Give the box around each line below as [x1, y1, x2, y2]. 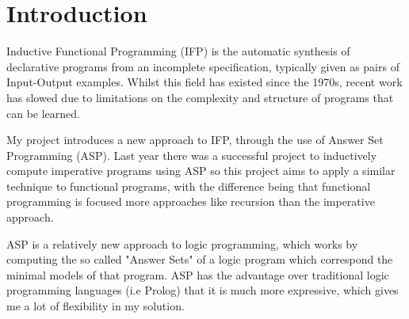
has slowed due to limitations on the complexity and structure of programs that [6, 89, 394, 105]
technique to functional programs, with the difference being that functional [6, 177, 371, 194]
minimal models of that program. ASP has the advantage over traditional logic [6, 266, 389, 283]
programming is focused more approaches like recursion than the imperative [6, 193, 375, 210]
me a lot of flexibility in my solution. [6, 298, 185, 314]
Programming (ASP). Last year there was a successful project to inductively [6, 146, 377, 163]
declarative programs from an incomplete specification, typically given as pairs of [6, 58, 399, 74]
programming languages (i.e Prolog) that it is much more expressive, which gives [6, 282, 399, 298]
